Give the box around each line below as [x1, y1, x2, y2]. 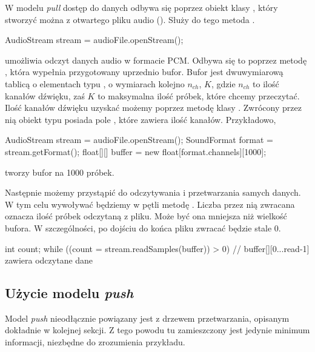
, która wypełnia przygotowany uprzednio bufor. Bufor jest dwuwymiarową [5, 65, 283, 78]
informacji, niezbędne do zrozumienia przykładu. [5, 336, 185, 348]
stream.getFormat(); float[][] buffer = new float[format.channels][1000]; [5, 145, 267, 158]
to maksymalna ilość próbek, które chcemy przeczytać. [98, 89, 300, 102]
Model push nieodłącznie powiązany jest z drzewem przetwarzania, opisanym [5, 311, 290, 324]
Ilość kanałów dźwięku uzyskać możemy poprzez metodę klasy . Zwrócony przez [5, 101, 302, 114]
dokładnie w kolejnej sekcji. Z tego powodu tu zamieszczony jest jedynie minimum [5, 324, 310, 336]
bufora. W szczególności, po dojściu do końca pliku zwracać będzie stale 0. [5, 221, 281, 234]
